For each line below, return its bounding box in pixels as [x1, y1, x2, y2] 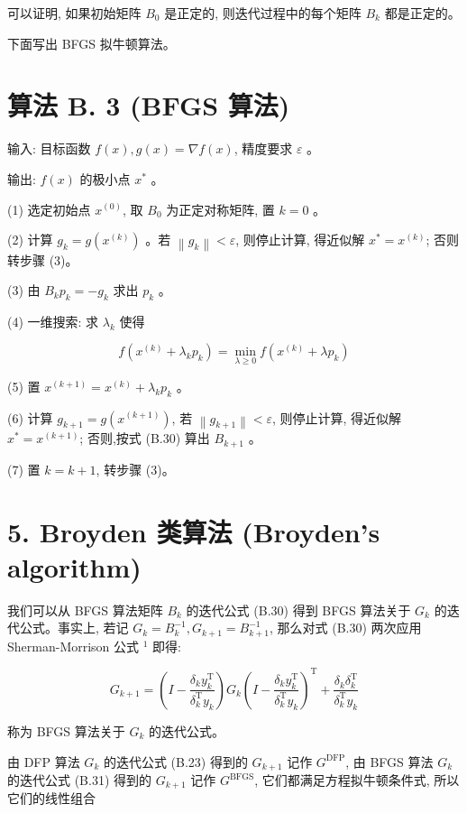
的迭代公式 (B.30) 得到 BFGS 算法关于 [186, 600, 411, 619]
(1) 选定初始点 [7, 199, 91, 218]
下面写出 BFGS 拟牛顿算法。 [7, 33, 176, 52]
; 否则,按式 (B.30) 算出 [79, 429, 210, 448]
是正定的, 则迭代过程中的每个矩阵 [164, 4, 362, 22]
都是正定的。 [384, 4, 461, 22]
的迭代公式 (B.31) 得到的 [7, 771, 152, 789]
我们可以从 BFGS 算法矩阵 [7, 600, 163, 619]
